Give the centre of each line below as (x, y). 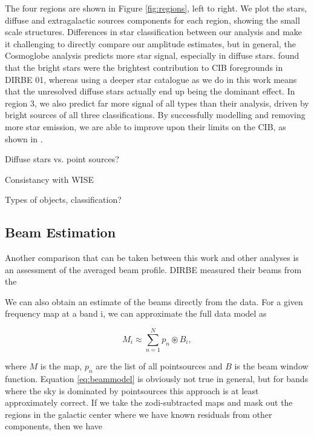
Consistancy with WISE (49, 179)
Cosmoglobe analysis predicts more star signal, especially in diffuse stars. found (152, 55)
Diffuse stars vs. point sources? (62, 159)
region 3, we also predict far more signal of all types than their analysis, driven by (157, 103)
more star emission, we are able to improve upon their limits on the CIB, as (146, 126)
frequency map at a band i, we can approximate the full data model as (136, 313)
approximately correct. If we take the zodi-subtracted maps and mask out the (149, 402)
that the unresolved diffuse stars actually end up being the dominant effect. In (150, 91)
